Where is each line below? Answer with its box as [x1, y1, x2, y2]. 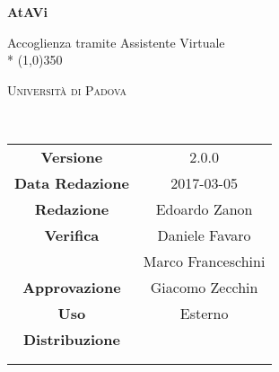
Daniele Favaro [157, 224, 251, 245]
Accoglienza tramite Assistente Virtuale [7, 32, 225, 51]
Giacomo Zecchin [150, 276, 258, 297]
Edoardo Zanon [155, 198, 253, 219]
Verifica [44, 224, 100, 245]
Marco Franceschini [143, 250, 266, 271]
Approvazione [22, 276, 121, 297]
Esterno [179, 302, 229, 323]
